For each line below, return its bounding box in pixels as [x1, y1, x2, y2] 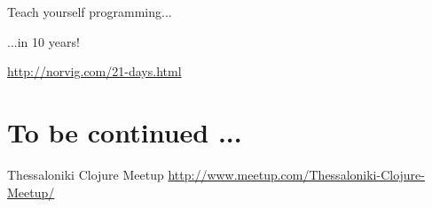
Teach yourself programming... [7, 3, 172, 20]
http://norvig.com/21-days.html [7, 62, 182, 81]
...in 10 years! [7, 32, 80, 50]
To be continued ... [7, 113, 242, 150]
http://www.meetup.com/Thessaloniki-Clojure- [168, 165, 425, 183]
